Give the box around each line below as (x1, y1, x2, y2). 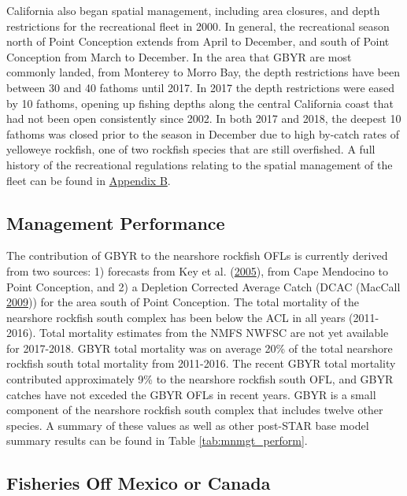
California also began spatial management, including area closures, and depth (6, 2, 380, 18)
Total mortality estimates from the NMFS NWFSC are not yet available (39, 324, 389, 341)
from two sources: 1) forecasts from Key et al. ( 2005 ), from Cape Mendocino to (6, 262, 389, 279)
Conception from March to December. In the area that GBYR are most (6, 48, 352, 65)
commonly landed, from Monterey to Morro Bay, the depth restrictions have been (6, 64, 400, 80)
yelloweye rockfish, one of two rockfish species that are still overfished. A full (6, 141, 376, 157)
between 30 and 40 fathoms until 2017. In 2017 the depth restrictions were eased (6, 79, 395, 95)
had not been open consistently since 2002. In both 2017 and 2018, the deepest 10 (6, 110, 401, 127)
